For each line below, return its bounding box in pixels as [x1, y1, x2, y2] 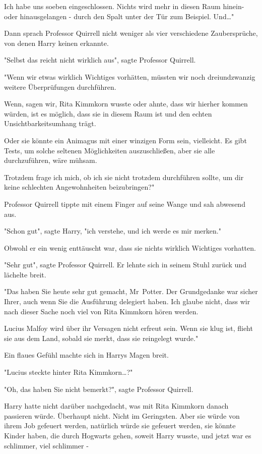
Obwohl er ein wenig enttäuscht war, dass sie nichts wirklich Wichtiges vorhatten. [4, 242, 256, 253]
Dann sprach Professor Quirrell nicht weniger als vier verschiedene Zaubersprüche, [4, 28, 258, 38]
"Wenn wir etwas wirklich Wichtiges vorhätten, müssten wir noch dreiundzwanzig [4, 71, 255, 82]
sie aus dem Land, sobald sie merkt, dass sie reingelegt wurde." [4, 332, 199, 343]
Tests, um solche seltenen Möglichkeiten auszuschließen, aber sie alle [4, 145, 215, 155]
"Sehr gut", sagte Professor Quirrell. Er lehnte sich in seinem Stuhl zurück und [4, 259, 246, 270]
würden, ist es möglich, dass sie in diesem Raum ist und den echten [4, 108, 212, 119]
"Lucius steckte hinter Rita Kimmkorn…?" [4, 367, 133, 377]
